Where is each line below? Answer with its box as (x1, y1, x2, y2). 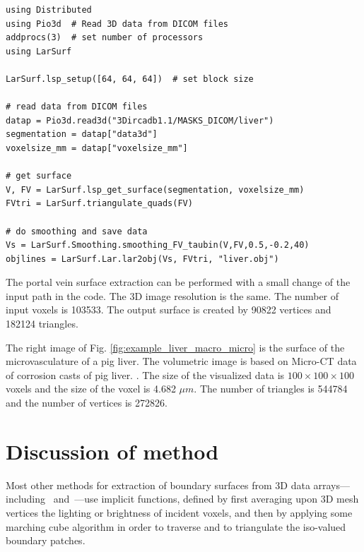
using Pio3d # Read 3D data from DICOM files (6, 18, 228, 29)
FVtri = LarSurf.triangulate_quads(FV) (6, 198, 193, 209)
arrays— (313, 477, 351, 492)
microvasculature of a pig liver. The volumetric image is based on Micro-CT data (6, 354, 357, 368)
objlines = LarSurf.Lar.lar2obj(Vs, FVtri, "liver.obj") (6, 253, 279, 264)
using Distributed (6, 5, 92, 15)
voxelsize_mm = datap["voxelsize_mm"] (6, 143, 188, 153)
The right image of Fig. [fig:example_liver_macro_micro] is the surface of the (6, 340, 345, 354)
